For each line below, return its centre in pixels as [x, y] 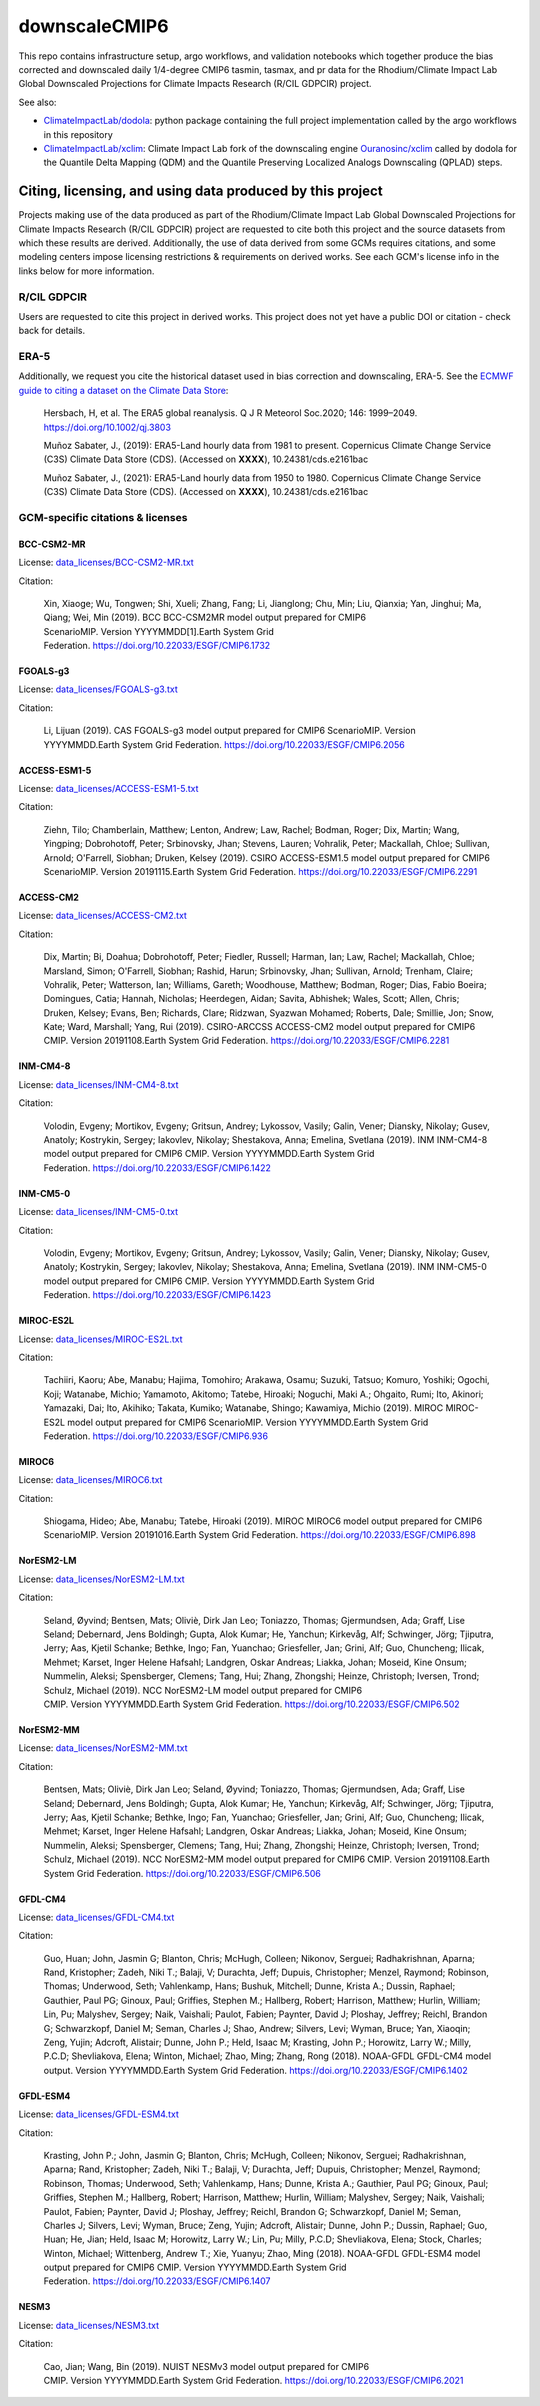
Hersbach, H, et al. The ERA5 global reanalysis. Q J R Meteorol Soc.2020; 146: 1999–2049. [230, 413]
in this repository [78, 134]
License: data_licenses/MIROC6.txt [90, 1480]
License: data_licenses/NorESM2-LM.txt [101, 1579]
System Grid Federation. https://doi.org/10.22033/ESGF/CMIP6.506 [182, 1873]
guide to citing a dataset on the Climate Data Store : [123, 390]
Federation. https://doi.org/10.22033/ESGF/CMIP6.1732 [157, 646]
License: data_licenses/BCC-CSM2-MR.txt [106, 562]
